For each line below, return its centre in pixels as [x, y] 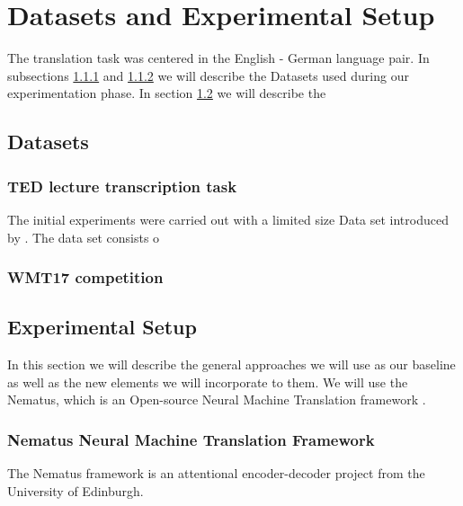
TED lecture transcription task [122, 186]
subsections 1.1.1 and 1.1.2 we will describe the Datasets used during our [208, 75]
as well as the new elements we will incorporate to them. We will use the [208, 382]
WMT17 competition [85, 277]
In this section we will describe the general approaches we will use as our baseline [231, 364]
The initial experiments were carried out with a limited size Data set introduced [228, 219]
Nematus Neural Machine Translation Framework [191, 439]
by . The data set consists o [84, 237]
